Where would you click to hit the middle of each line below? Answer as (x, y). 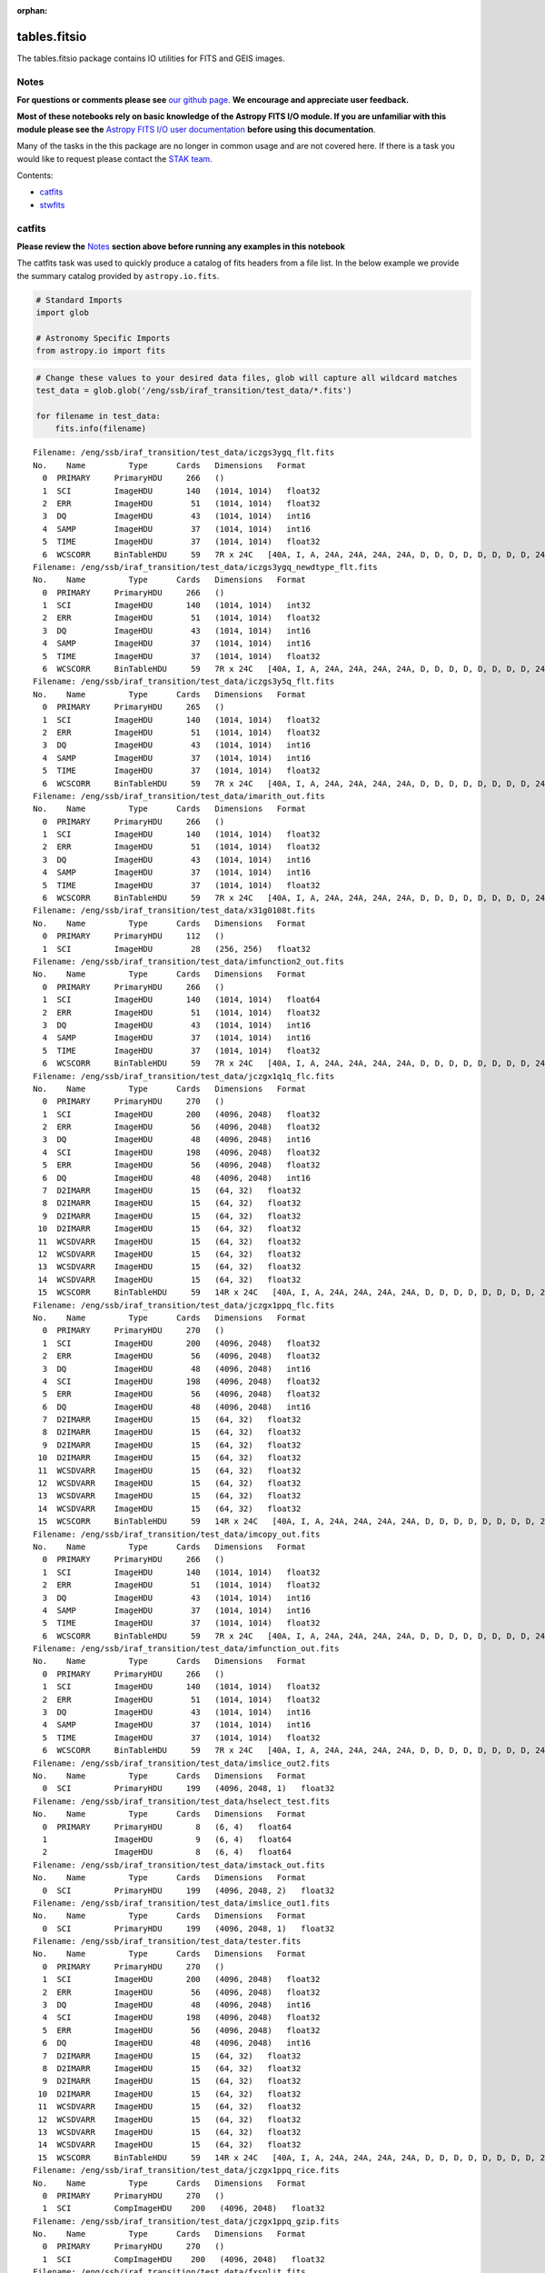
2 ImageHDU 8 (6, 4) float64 (167, 1852)
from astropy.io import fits (101, 351)
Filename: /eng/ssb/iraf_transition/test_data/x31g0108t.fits (174, 911)
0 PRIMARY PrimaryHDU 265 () (134, 707)
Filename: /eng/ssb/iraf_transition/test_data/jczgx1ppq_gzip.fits (186, 2221)
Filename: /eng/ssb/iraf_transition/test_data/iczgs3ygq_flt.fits (184, 453)
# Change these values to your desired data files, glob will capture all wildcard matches (247, 378)
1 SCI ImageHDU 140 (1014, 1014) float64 (181, 1000)
